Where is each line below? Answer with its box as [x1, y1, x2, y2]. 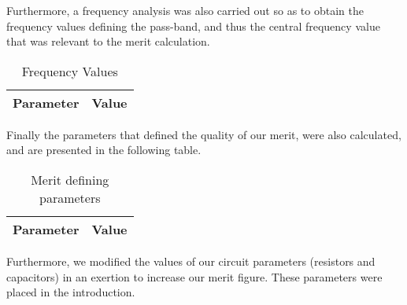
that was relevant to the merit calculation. [6, 33, 210, 50]
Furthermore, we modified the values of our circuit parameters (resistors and [6, 252, 376, 269]
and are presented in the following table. [6, 141, 202, 158]
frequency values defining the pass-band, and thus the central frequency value [6, 17, 380, 34]
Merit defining [31, 170, 109, 189]
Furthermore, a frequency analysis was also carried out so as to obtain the [6, 2, 364, 18]
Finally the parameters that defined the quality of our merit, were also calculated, [6, 126, 401, 142]
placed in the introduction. [6, 284, 135, 300]
